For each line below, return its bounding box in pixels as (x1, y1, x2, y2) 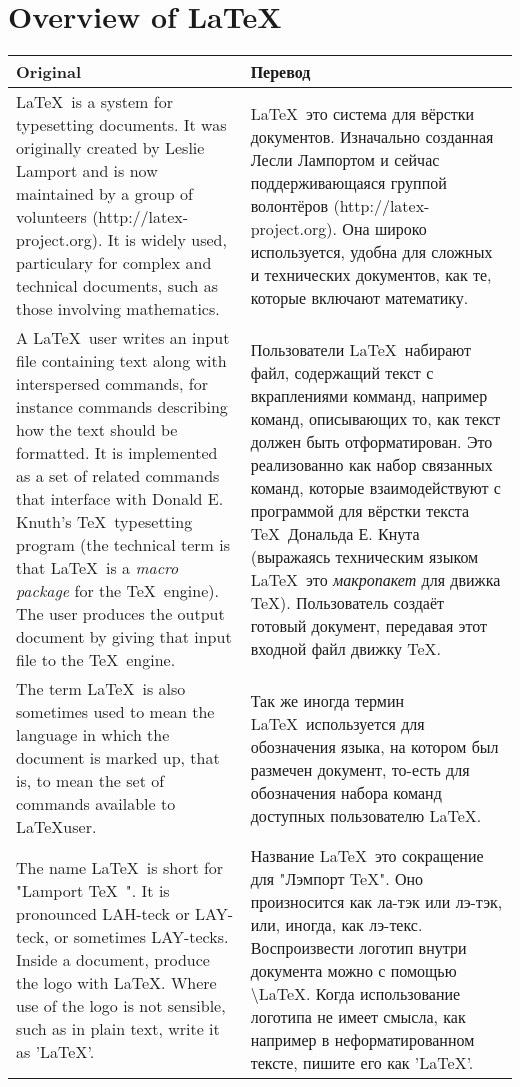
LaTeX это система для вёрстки (250, 101, 475, 125)
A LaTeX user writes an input (16, 326, 230, 350)
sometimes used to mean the (16, 700, 215, 724)
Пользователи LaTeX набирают (250, 337, 472, 361)
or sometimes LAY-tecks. (54, 924, 229, 948)
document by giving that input (16, 625, 232, 649)
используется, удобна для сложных (250, 239, 493, 263)
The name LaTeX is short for (16, 855, 224, 879)
